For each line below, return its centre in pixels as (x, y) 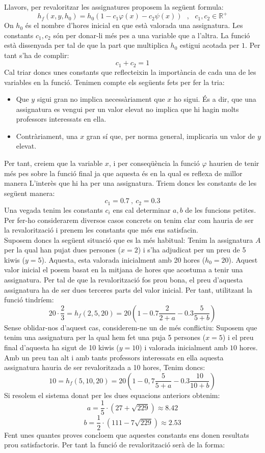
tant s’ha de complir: (37, 55)
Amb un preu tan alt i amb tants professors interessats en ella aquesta (114, 357)
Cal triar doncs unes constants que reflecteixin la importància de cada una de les (130, 72)
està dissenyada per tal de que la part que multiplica (86, 45)
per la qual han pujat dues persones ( (62, 250)
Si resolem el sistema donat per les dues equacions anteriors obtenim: (112, 395)
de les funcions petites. (221, 209)
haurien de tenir (234, 163)
